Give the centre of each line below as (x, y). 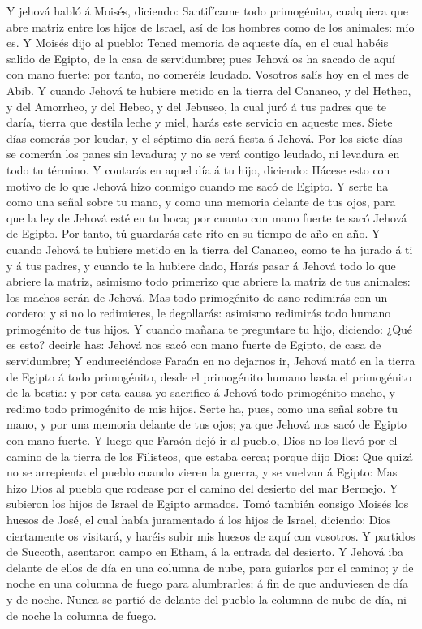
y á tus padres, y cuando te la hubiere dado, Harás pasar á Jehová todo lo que (201, 265)
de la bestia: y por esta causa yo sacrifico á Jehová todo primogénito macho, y (201, 392)
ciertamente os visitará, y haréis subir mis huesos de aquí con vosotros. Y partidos (211, 535)
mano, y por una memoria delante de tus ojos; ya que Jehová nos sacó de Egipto (207, 424)
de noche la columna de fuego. (82, 615)
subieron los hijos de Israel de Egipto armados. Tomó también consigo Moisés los (208, 504)
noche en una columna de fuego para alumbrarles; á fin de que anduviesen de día (207, 583)
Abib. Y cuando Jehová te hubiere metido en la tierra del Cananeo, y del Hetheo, (209, 90)
